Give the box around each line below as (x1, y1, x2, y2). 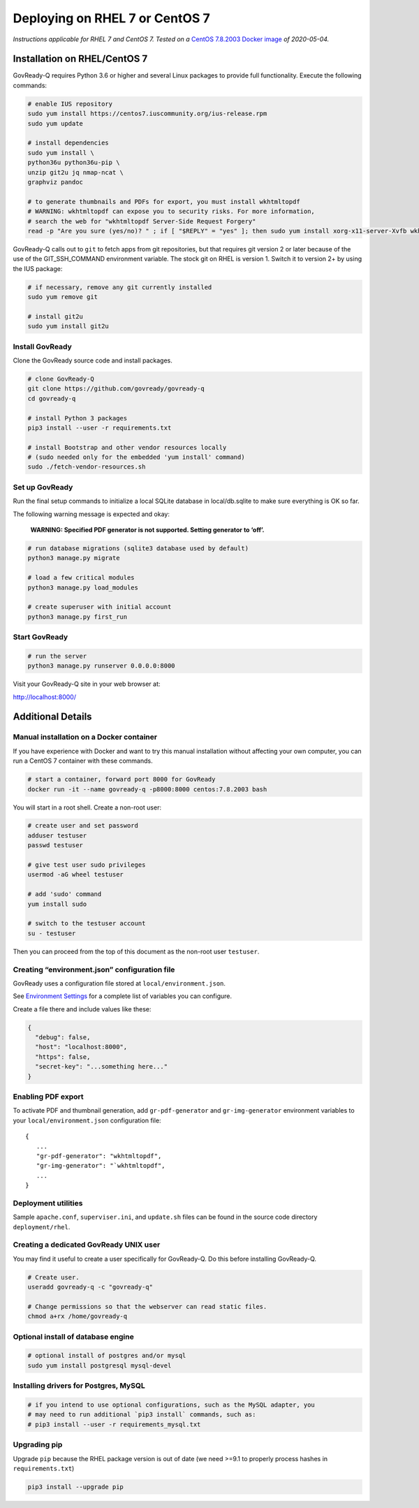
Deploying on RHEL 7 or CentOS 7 (13, 10, 211, 26)
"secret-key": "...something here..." (35, 1062, 168, 1071)
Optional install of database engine (13, 1331, 134, 1341)
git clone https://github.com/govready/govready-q (27, 385, 205, 393)
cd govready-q (27, 395, 76, 402)
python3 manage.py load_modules (27, 583, 139, 592)
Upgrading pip (13, 1440, 63, 1449)
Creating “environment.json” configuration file (13, 965, 175, 974)
